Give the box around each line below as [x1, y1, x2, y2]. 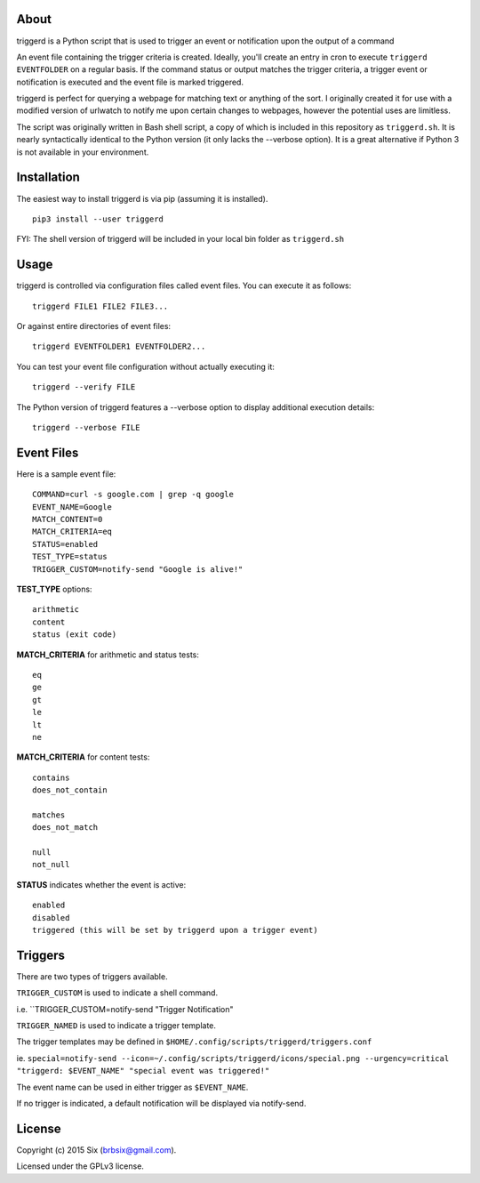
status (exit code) [32, 630, 117, 640]
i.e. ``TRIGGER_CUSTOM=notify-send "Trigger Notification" [16, 1003, 234, 1014]
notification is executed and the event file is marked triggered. [16, 76, 244, 87]
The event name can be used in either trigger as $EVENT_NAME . [16, 1082, 249, 1092]
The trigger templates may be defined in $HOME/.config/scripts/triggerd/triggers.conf [16, 1036, 372, 1047]
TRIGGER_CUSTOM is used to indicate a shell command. [16, 987, 218, 998]
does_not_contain [32, 785, 108, 795]
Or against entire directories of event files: [16, 321, 172, 332]
